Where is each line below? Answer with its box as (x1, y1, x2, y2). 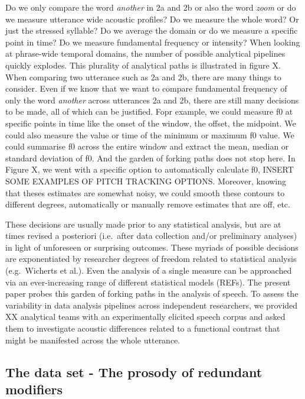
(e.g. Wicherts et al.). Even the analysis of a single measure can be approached (5, 264, 292, 277)
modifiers (5, 380, 63, 398)
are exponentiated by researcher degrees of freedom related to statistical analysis (5, 252, 297, 265)
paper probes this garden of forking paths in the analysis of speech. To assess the (5, 287, 299, 300)
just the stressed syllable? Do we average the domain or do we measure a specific (5, 24, 298, 37)
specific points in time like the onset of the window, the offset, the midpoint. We (5, 116, 296, 129)
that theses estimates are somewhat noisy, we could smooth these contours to (5, 186, 285, 199)
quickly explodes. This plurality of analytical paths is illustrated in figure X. (5, 59, 281, 71)
